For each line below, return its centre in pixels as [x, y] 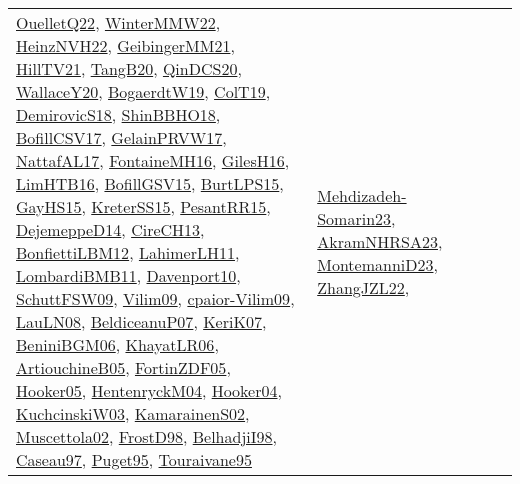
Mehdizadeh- [362, 195]
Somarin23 [354, 218]
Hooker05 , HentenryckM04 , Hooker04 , [149, 390]
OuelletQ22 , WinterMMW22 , [118, 22]
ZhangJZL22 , [363, 287]
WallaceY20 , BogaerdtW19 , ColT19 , [143, 91]
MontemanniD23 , [377, 264]
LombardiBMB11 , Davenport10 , [128, 275]
